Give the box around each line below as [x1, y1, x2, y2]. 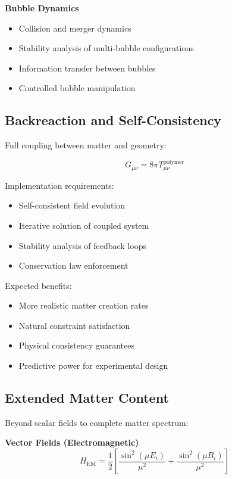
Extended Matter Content [5, 388, 169, 407]
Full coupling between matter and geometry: [5, 139, 167, 151]
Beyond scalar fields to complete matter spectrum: [5, 416, 189, 428]
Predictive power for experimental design [18, 359, 168, 372]
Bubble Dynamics [5, 2, 79, 14]
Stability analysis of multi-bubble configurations [18, 42, 194, 54]
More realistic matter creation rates [18, 299, 149, 312]
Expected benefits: [5, 279, 72, 291]
